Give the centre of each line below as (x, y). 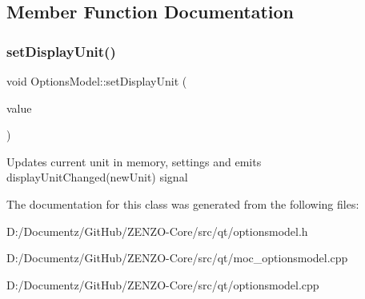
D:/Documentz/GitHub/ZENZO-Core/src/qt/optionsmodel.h (157, 231)
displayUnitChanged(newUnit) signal (97, 177)
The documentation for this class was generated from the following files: (183, 203)
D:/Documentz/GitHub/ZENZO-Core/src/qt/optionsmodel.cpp (163, 284)
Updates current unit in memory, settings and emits (134, 161)
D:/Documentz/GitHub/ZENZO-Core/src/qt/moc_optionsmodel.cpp (177, 258)
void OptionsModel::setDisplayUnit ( (97, 81)
